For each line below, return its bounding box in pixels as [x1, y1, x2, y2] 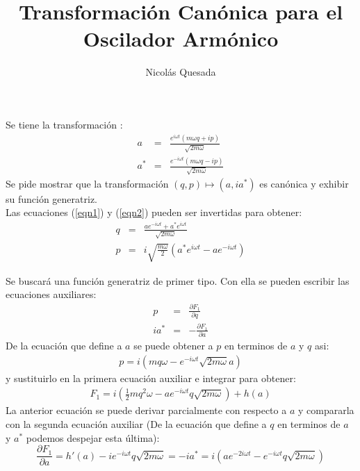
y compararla [297, 403, 354, 418]
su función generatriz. [6, 191, 98, 206]
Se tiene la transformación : [6, 117, 123, 131]
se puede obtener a [133, 338, 213, 353]
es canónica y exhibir [259, 176, 349, 190]
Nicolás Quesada [145, 65, 216, 79]
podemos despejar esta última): [26, 430, 160, 445]
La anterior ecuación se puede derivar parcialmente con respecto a [6, 403, 287, 418]
